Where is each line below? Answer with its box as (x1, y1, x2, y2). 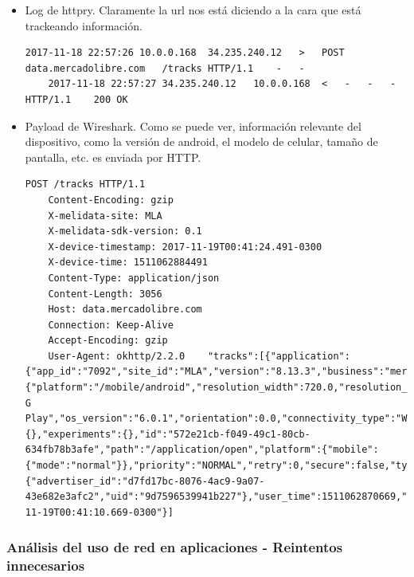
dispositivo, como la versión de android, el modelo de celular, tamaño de (25, 133, 378, 150)
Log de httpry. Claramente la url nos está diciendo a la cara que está (25, 2, 361, 18)
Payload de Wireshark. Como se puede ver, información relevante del (25, 117, 361, 134)
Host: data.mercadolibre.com (48, 304, 202, 316)
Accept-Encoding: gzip (48, 335, 168, 347)
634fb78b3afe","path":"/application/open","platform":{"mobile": (25, 444, 379, 456)
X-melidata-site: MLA (48, 210, 162, 222)
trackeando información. (25, 17, 143, 33)
